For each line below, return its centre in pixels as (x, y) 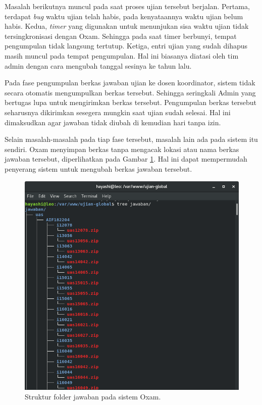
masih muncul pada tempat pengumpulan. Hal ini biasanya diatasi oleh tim (122, 55)
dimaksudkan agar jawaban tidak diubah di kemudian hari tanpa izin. (113, 122)
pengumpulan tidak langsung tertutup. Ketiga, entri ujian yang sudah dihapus (126, 46)
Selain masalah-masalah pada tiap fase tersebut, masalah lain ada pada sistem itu (131, 139)
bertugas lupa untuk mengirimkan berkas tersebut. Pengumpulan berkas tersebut (131, 102)
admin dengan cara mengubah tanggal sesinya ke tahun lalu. (98, 65)
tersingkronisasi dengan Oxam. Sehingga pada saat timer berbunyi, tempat (121, 36)
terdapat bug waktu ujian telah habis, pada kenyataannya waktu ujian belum (124, 16)
